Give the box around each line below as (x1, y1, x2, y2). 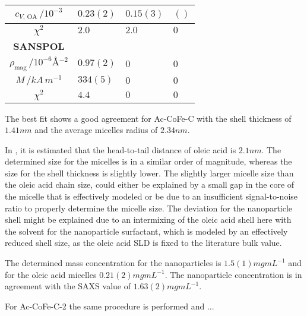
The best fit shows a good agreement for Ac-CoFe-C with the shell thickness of (5, 112, 292, 124)
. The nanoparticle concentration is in (164, 268, 302, 280)
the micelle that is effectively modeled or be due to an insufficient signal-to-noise (5, 190, 298, 203)
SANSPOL (13, 39, 65, 53)
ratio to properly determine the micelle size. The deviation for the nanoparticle (5, 201, 293, 214)
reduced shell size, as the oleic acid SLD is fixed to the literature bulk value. (5, 236, 282, 249)
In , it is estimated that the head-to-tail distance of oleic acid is (5, 143, 236, 156)
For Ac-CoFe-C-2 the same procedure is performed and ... (5, 299, 214, 312)
